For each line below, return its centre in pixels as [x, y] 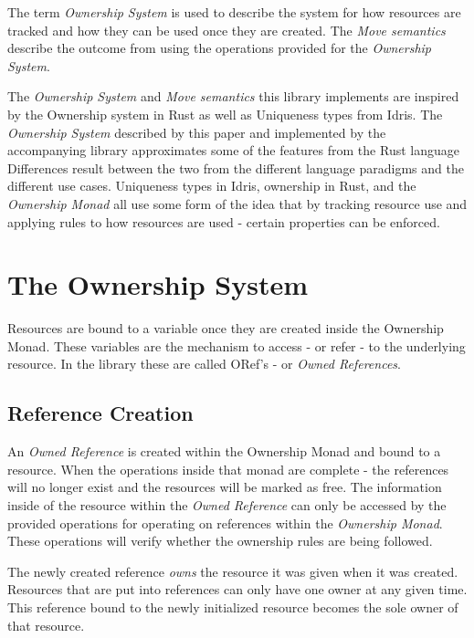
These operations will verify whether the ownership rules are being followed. [220, 541]
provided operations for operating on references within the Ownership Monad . [225, 523]
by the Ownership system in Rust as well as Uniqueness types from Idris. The [225, 114]
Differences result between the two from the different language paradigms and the [236, 167]
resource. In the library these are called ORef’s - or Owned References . [204, 364]
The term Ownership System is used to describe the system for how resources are [234, 12]
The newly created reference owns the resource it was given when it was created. [233, 571]
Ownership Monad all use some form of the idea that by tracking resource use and [237, 203]
